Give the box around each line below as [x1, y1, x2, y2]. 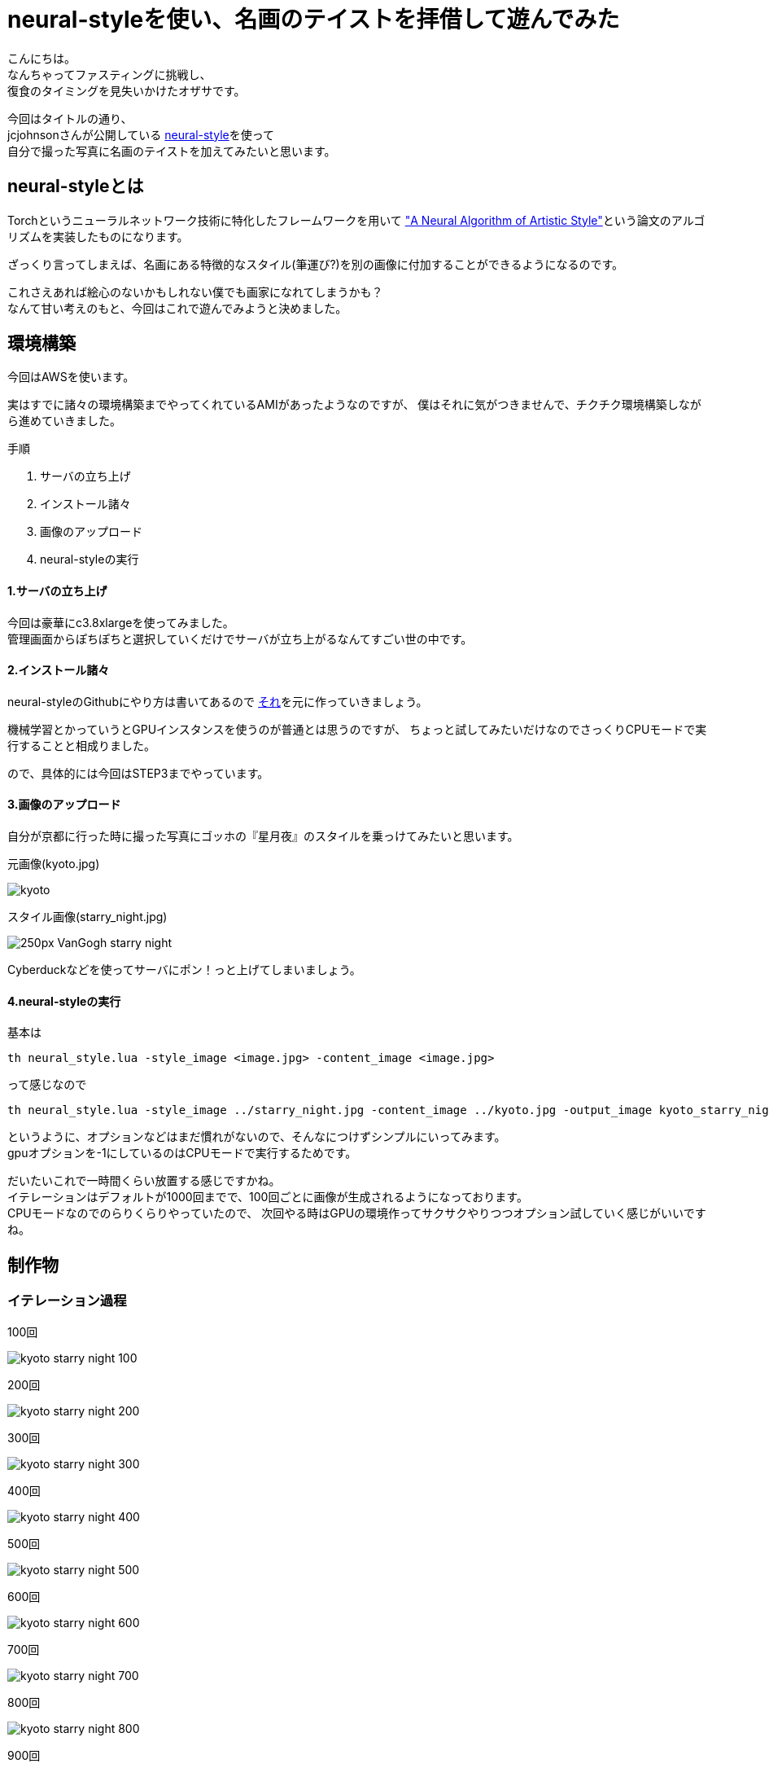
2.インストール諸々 [7, 663, 110, 678]
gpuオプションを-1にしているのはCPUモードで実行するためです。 [7, 1146, 357, 1160]
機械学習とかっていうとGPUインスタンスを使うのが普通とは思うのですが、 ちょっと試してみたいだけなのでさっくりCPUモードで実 [7, 722, 707, 736]
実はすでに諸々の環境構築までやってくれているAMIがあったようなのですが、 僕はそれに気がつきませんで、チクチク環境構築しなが [7, 397, 701, 412]
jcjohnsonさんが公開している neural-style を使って [7, 127, 275, 142]
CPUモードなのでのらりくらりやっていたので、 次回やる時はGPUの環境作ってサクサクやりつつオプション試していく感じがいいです [7, 1206, 706, 1221]
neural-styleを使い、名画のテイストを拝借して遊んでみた [7, 6, 620, 33]
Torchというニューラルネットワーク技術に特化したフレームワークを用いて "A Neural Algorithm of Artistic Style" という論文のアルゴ [7, 213, 706, 227]
